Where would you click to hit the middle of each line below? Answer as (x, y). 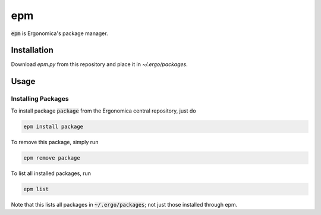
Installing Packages (40, 99)
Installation (32, 50)
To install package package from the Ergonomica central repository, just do (103, 111)
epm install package (53, 126)
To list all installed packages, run (51, 173)
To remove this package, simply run (55, 142)
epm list (36, 189)
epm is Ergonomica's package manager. (59, 33)
